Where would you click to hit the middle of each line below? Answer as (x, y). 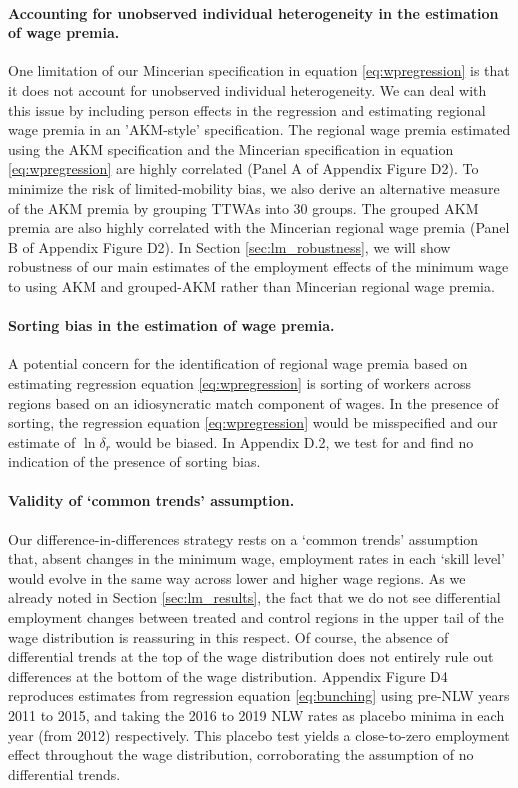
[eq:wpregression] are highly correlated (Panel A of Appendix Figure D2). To (243, 168)
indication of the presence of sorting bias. (134, 461)
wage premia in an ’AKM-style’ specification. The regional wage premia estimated (259, 129)
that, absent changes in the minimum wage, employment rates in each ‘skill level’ (256, 558)
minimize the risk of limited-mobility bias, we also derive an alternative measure (254, 187)
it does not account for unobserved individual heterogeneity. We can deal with (247, 89)
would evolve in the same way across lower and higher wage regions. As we (237, 577)
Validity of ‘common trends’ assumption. (151, 500)
